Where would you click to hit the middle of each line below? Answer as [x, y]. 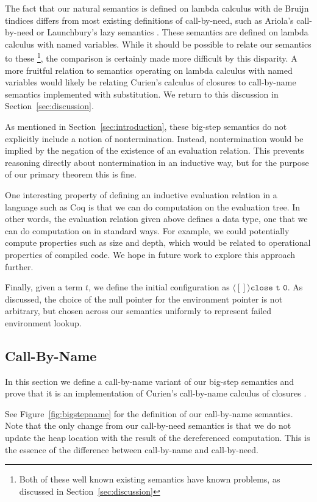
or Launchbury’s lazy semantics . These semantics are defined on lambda [173, 32]
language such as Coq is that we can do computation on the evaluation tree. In [153, 206]
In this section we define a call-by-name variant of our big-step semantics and [150, 381]
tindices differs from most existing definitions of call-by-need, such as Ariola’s [149, 20]
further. [19, 266]
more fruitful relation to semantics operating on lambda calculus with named [149, 70]
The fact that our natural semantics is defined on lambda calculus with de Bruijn [157, 8]
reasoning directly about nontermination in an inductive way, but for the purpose [157, 162]
